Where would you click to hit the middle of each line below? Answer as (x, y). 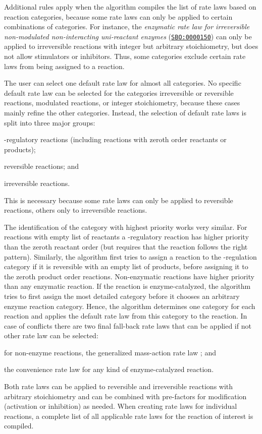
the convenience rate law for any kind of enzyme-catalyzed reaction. (109, 369)
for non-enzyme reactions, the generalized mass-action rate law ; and (110, 352)
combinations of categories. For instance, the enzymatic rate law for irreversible (127, 26)
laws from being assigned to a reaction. (64, 66)
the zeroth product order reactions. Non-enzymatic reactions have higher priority (129, 276)
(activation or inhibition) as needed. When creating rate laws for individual (121, 406)
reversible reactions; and (42, 166)
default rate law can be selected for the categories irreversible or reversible (119, 92)
